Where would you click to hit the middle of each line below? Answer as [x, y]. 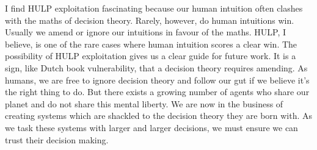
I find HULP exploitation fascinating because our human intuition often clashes [154, 8]
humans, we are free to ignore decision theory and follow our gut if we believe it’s [157, 80]
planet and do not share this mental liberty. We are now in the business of [144, 103]
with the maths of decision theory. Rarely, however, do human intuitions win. [150, 20]
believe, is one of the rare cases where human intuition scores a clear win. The [151, 44]
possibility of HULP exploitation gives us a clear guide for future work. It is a [151, 56]
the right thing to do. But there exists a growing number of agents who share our [157, 92]
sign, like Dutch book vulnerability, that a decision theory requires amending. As [156, 67]
